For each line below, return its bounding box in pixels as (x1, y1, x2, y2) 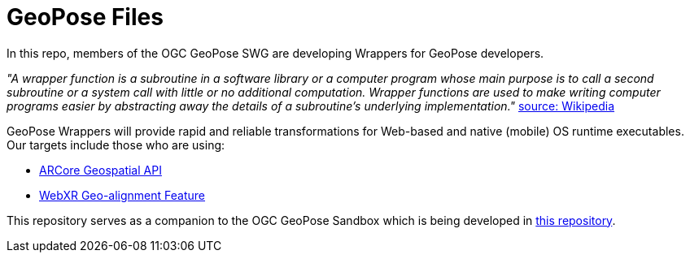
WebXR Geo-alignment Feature (39, 188, 206, 202)
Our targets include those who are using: (7, 137, 225, 152)
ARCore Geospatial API (39, 162, 162, 177)
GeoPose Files (7, 3, 164, 31)
